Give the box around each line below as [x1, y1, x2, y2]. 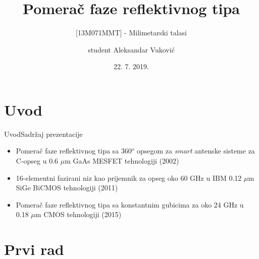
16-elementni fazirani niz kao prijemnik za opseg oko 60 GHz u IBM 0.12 [16, 172, 242, 183]
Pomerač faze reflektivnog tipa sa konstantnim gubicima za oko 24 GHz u [16, 199, 244, 210]
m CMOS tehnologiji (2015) [35, 209, 122, 220]
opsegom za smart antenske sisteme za [137, 145, 255, 156]
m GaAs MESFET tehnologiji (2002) [65, 156, 179, 166]
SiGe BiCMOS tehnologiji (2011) [16, 182, 118, 193]
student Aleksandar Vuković [88, 44, 175, 55]
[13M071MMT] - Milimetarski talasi [76, 27, 187, 38]
